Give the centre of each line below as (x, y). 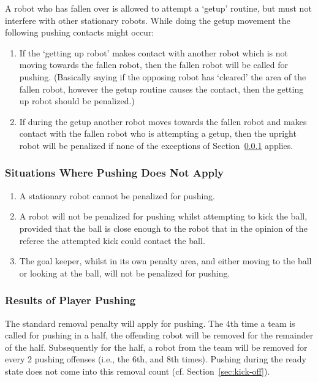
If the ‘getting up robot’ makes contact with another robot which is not (153, 52)
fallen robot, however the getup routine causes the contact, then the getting (161, 89)
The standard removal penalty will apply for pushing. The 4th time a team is (150, 323)
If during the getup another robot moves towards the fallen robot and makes (163, 121)
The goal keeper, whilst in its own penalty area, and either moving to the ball (165, 261)
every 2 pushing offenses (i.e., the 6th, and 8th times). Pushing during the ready (156, 359)
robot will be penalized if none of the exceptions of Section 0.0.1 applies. (156, 145)
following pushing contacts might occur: (80, 32)
